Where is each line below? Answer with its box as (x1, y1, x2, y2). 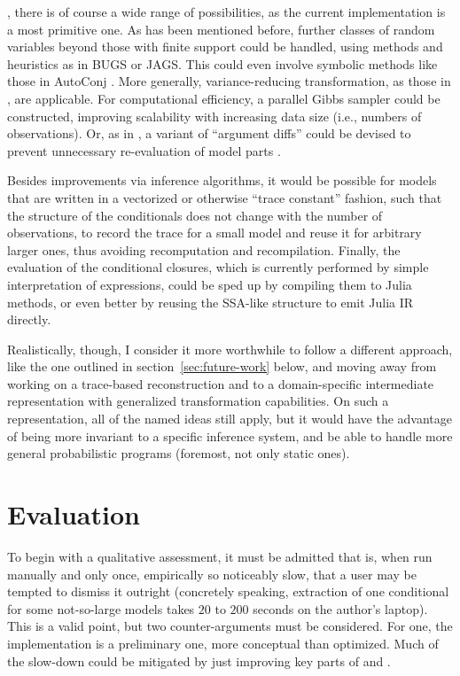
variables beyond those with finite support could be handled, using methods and (7, 37, 443, 56)
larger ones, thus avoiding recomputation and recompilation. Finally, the (7, 240, 401, 259)
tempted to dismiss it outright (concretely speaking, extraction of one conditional (7, 582, 449, 601)
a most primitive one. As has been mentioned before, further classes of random (7, 19, 435, 38)
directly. (7, 310, 51, 329)
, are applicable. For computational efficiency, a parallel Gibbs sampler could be (7, 89, 441, 107)
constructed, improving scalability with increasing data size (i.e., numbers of (7, 106, 422, 125)
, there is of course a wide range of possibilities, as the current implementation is (7, 3, 446, 20)
